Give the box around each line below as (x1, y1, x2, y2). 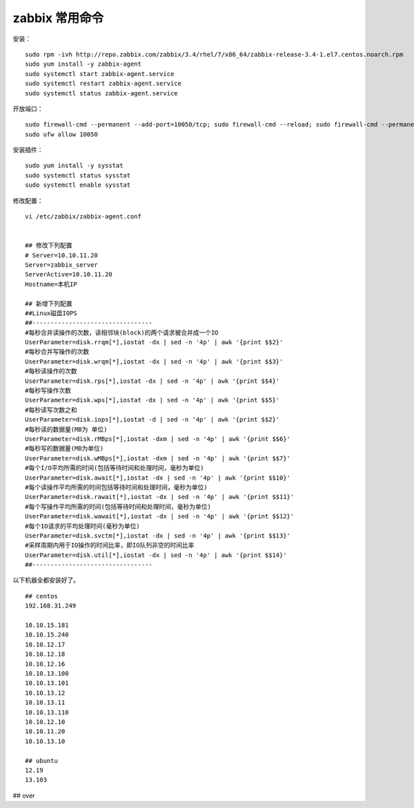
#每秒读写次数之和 (25, 406, 77, 414)
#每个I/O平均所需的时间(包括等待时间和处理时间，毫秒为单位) (25, 464, 204, 472)
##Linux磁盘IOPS (25, 309, 77, 317)
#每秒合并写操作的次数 (25, 348, 90, 356)
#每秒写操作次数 (25, 387, 72, 395)
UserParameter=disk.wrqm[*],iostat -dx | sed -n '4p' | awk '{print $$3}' (25, 357, 284, 366)
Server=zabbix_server (25, 261, 98, 269)
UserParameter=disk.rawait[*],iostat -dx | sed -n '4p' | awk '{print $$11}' (25, 493, 295, 501)
